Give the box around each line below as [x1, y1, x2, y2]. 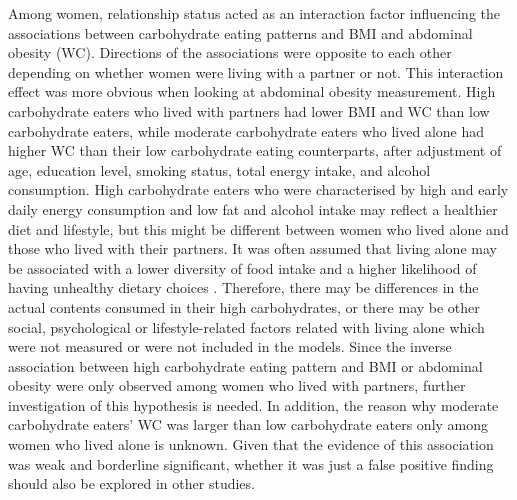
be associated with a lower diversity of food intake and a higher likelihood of [8, 257, 477, 278]
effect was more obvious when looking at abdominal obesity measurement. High [8, 81, 496, 102]
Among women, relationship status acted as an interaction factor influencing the [8, 3, 500, 23]
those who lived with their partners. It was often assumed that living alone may [8, 238, 497, 259]
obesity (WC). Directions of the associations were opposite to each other [8, 42, 452, 63]
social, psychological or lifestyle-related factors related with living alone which [8, 316, 485, 337]
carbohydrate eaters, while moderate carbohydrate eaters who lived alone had [8, 120, 485, 141]
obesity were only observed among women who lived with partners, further [8, 375, 466, 396]
